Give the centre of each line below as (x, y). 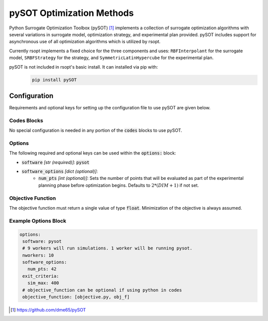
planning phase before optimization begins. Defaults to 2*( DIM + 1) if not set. (119, 185)
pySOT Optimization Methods (71, 13)
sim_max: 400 (43, 283)
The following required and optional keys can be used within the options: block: (93, 153)
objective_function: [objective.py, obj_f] (76, 297)
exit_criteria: (41, 276)
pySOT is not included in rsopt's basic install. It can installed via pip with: (84, 67)
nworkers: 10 (38, 255)
